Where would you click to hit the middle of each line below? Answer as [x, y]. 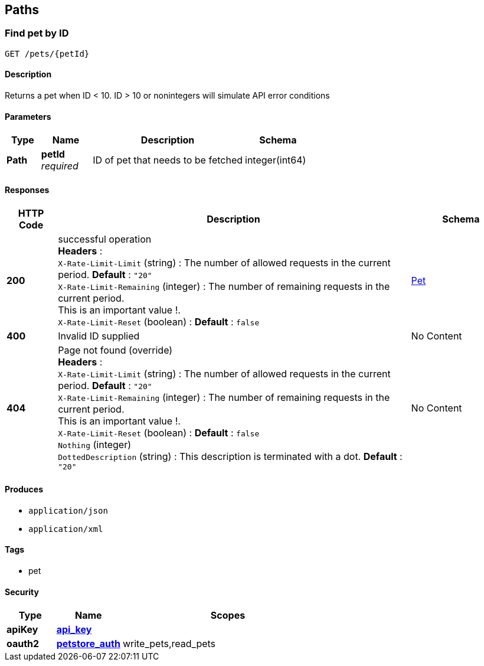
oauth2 [23, 644]
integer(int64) [276, 160]
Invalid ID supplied [99, 336]
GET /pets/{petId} [47, 53]
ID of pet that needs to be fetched [168, 160]
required [60, 166]
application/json [68, 510]
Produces [24, 489]
